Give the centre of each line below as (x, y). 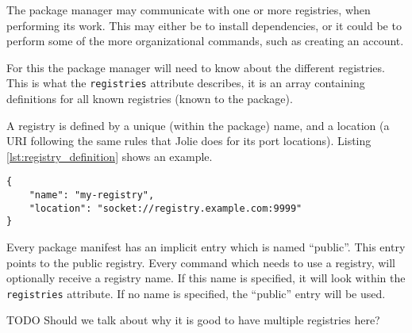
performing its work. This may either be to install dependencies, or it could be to (204, 25)
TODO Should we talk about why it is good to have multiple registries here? (193, 320)
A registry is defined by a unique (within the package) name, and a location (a (198, 125)
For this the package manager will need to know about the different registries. (196, 67)
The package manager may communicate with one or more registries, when (189, 10)
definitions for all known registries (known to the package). (150, 99)
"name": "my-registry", (92, 195)
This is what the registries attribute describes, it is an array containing (186, 83)
